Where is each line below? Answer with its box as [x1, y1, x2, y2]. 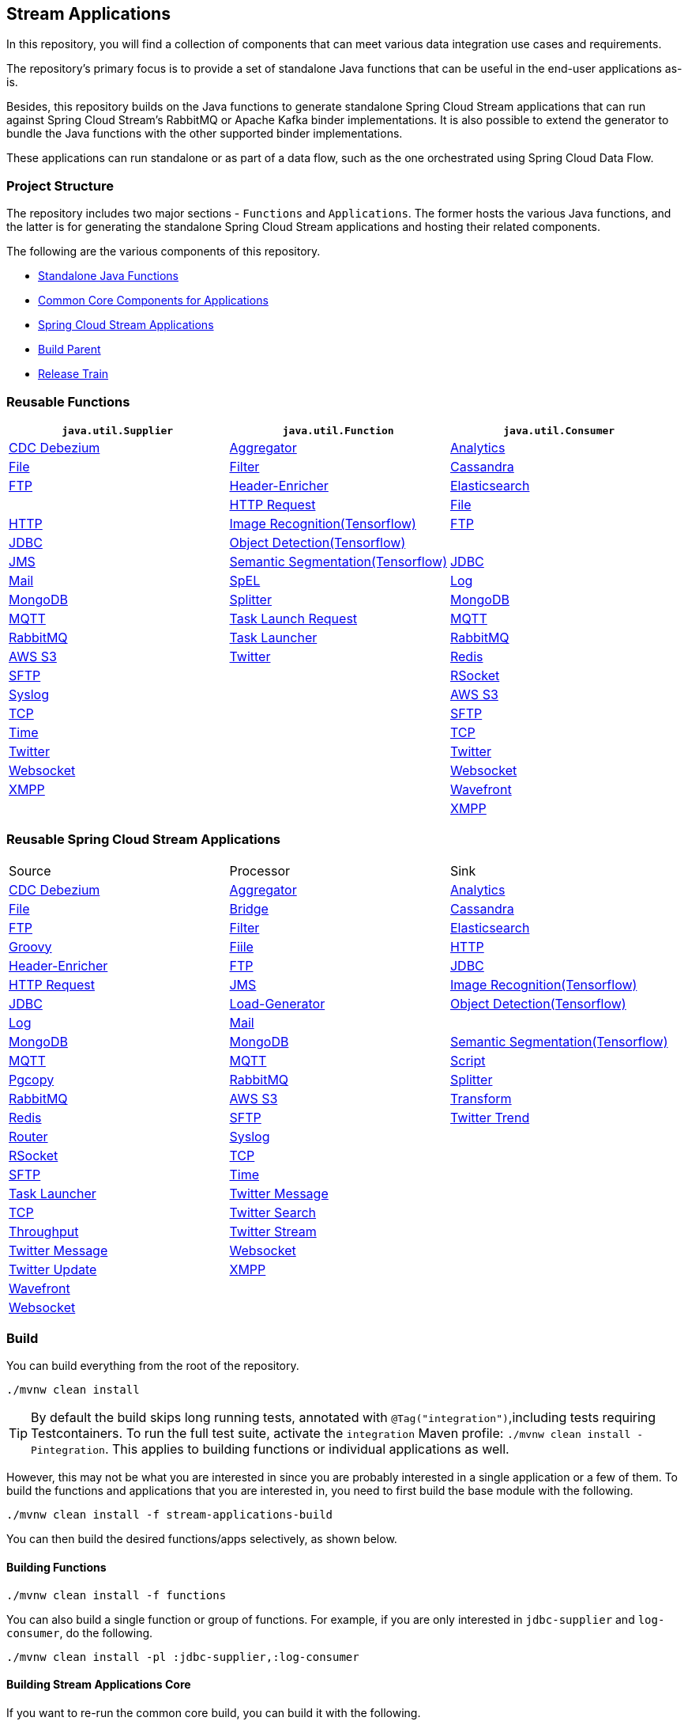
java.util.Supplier [62, 424, 174, 437]
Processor [229, 862, 291, 879]
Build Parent [38, 342, 101, 357]
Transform [449, 1090, 512, 1106]
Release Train [38, 367, 109, 381]
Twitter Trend [449, 1109, 530, 1125]
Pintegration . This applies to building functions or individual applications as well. [31, 1441, 509, 1458]
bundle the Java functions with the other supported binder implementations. [6, 127, 403, 141]
